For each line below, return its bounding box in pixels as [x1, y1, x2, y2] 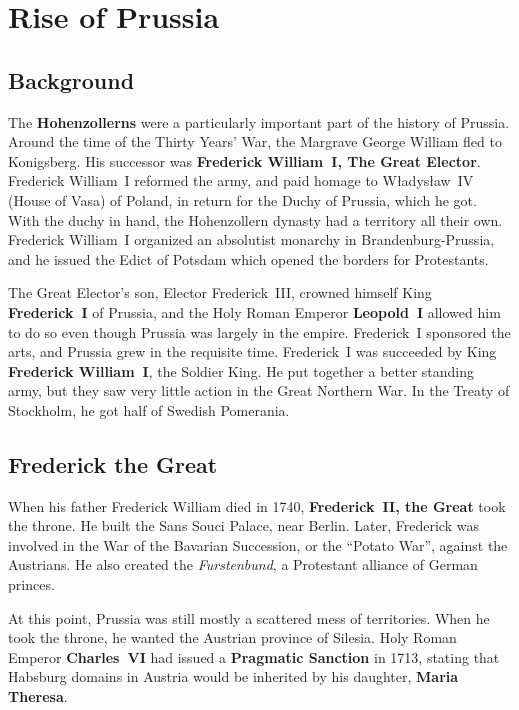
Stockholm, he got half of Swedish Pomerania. [8, 399, 290, 420]
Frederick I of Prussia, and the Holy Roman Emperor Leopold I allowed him [8, 301, 501, 322]
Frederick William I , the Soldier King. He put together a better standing [8, 360, 475, 381]
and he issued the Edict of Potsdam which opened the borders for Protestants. [8, 248, 489, 269]
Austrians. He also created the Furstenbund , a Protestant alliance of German [8, 554, 478, 575]
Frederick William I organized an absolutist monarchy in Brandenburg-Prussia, [8, 229, 495, 250]
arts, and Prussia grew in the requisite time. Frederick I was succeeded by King [8, 341, 497, 362]
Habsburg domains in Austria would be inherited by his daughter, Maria [8, 666, 459, 687]
